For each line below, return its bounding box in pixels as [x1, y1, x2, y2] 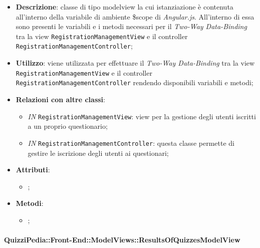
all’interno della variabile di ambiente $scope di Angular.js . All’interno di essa [16, 11, 254, 22]
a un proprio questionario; [28, 121, 108, 131]
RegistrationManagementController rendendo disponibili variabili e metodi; [16, 77, 253, 88]
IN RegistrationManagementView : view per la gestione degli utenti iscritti [28, 111, 256, 121]
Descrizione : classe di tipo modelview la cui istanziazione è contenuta [16, 2, 233, 12]
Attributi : [16, 164, 50, 175]
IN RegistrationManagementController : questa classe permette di [28, 137, 234, 148]
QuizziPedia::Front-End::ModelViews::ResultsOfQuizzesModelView [4, 234, 240, 245]
